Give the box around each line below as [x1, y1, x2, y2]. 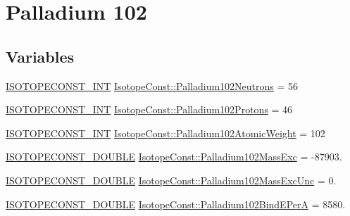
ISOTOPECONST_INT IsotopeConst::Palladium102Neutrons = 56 [6, 78, 299, 93]
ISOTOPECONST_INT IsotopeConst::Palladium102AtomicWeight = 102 [6, 125, 325, 140]
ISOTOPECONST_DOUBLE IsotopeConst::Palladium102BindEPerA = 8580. [6, 196, 346, 211]
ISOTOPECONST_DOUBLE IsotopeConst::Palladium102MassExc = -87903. [6, 149, 342, 164]
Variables [6, 45, 75, 67]
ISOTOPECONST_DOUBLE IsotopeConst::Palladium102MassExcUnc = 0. [6, 172, 337, 187]
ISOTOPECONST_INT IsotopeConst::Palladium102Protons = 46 [6, 102, 293, 117]
